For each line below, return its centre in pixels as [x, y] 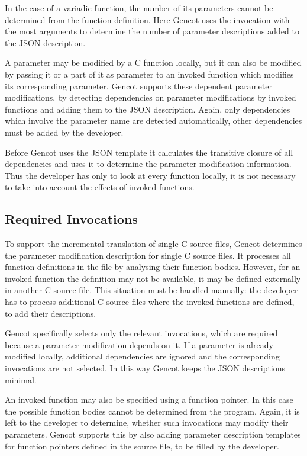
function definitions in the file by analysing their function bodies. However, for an [153, 267]
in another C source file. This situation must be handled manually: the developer [151, 290]
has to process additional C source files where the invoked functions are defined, [150, 302]
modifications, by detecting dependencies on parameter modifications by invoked [151, 97]
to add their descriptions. [51, 313]
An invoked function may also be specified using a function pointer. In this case [149, 399]
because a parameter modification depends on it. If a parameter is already [139, 344]
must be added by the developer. [64, 132]
